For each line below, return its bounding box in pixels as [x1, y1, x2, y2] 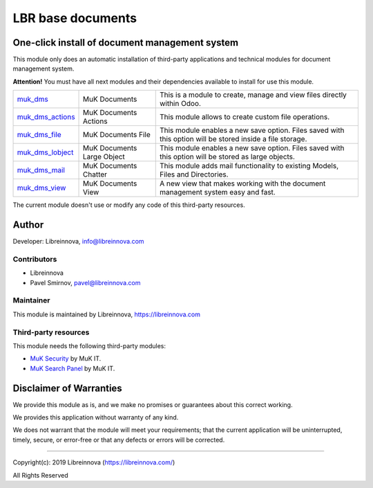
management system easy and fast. [159, 188, 276, 197]
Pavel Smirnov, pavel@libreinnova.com [30, 278, 141, 287]
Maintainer [12, 296, 50, 305]
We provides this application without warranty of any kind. [12, 413, 179, 422]
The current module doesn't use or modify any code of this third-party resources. [12, 201, 245, 209]
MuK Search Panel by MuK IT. [30, 364, 115, 372]
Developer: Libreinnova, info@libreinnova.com [12, 237, 144, 246]
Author [12, 219, 44, 231]
